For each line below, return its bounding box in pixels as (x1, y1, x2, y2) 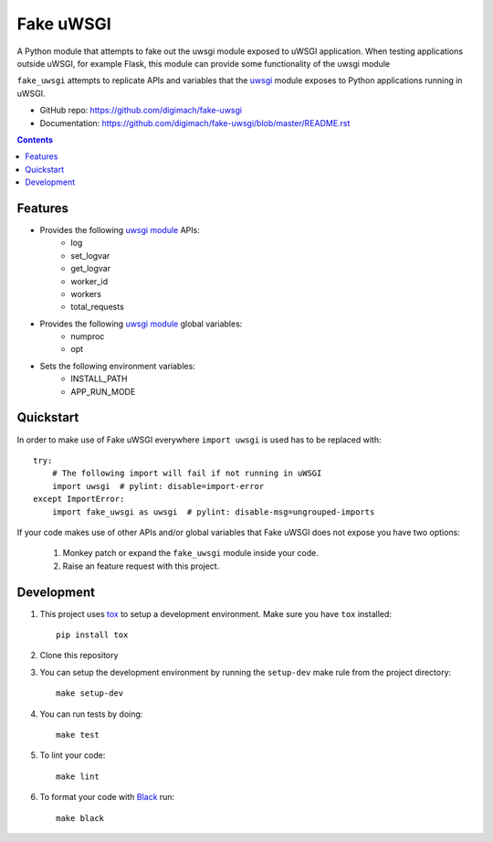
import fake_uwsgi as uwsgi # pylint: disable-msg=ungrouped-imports (51, 506, 375, 517)
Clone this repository (39, 650, 119, 661)
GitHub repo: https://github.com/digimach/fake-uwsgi (39, 105, 242, 116)
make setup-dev (56, 688, 124, 698)
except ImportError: (33, 494, 125, 505)
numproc (70, 331, 105, 342)
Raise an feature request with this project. (62, 560, 220, 571)
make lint (56, 771, 100, 782)
